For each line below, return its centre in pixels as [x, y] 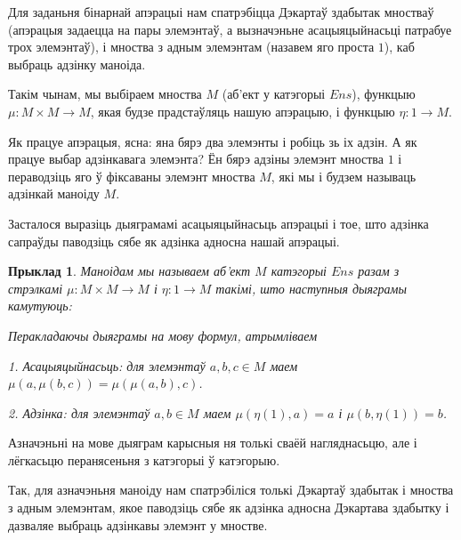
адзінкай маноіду [54, 193]
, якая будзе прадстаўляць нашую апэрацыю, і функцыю [243, 111]
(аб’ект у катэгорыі [274, 94]
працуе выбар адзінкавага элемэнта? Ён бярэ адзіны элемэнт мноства [196, 159]
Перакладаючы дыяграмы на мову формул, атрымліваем [163, 335]
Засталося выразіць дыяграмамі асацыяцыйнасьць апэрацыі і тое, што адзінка [218, 223]
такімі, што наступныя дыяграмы [311, 288]
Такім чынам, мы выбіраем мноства [105, 94]
